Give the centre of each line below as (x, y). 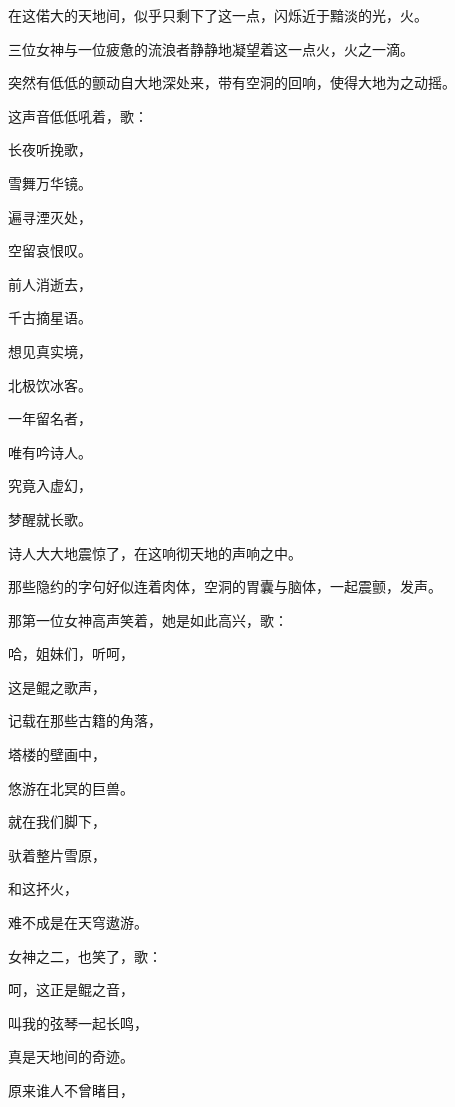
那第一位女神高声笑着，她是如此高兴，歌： (148, 619)
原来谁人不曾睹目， (71, 1090)
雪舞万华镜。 (50, 182)
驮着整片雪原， (57, 854)
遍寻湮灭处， (50, 216)
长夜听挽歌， (50, 149)
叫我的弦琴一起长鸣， (78, 1022)
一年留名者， (50, 418)
